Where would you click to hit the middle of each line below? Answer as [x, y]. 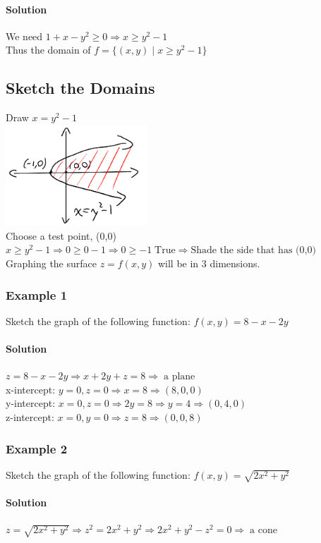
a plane [179, 377]
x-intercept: [31, 389]
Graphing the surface [51, 263]
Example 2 [37, 448]
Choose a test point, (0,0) [61, 235]
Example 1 [37, 294]
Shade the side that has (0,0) [253, 251]
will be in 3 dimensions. [209, 263]
